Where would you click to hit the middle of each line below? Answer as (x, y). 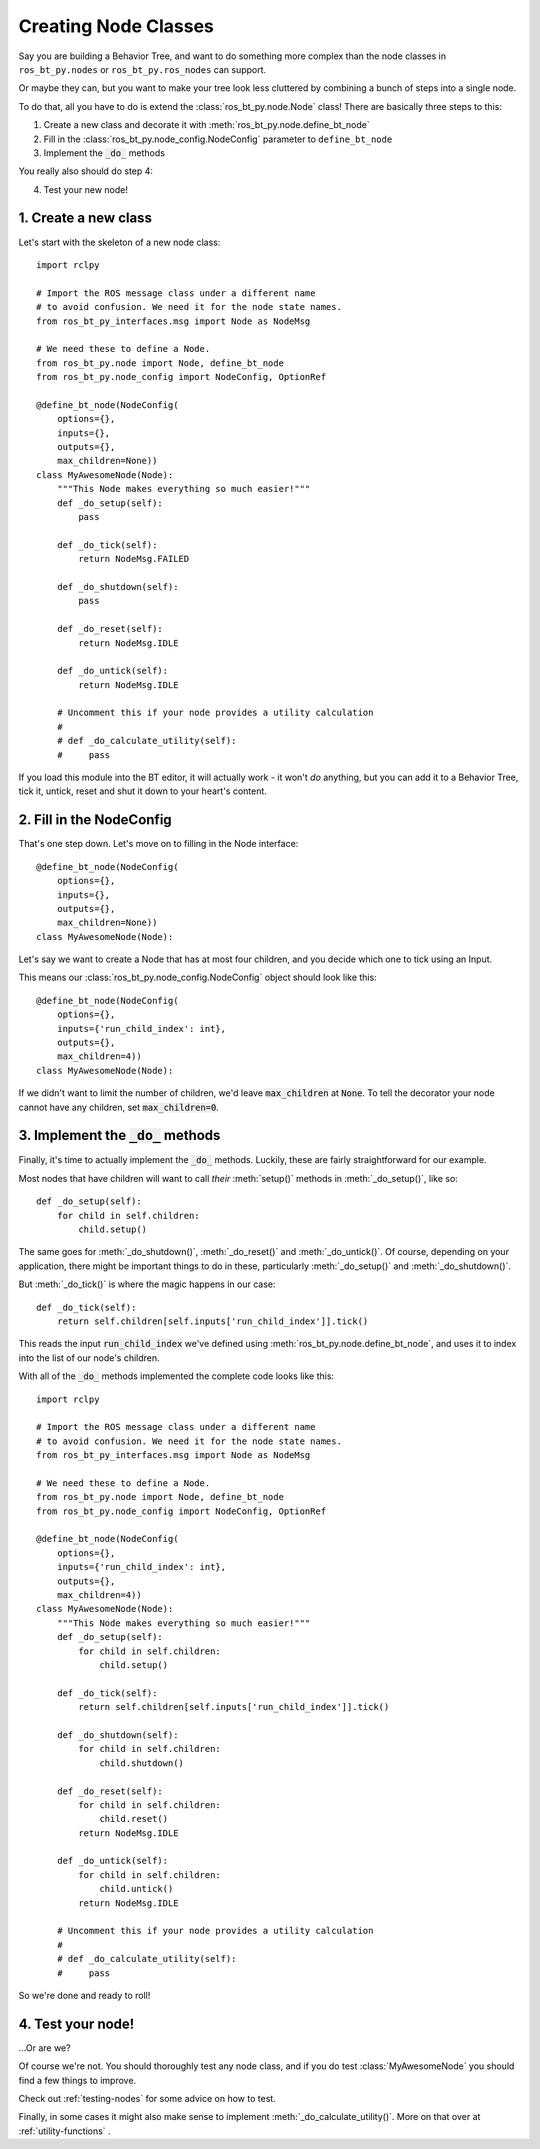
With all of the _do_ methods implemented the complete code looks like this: (176, 1376)
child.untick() (136, 1889)
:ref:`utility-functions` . (64, 2131)
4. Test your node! (76, 2023)
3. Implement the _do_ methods (119, 1135)
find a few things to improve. (77, 2080)
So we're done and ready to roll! (84, 1995)
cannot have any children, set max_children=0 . (119, 1107)
